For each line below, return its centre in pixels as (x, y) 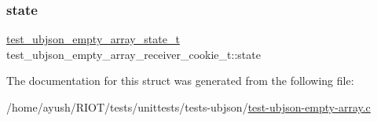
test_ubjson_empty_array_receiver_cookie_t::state (134, 54)
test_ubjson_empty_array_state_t (93, 39)
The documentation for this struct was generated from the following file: (180, 81)
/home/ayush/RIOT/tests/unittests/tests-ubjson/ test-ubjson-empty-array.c (188, 107)
